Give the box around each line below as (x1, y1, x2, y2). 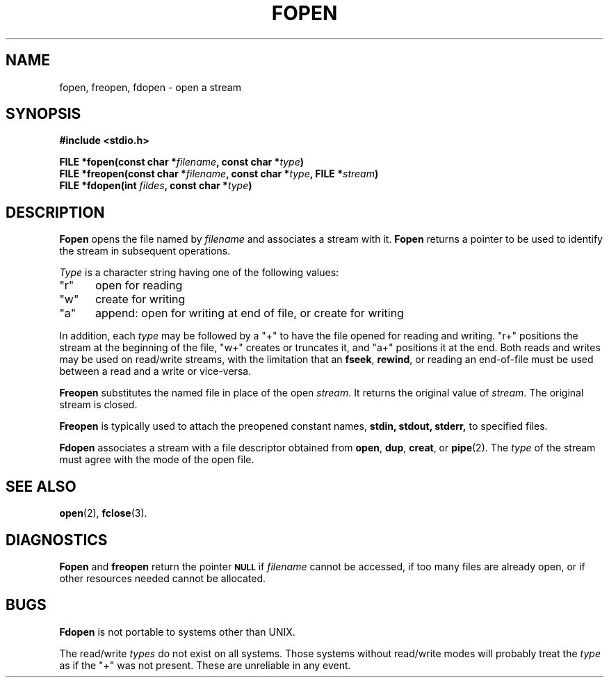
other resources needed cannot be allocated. (59, 572, 266, 584)
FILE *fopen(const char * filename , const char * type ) (59, 156, 304, 168)
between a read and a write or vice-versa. (59, 365, 252, 378)
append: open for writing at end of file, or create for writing (95, 306, 404, 321)
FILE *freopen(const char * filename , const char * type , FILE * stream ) (59, 168, 379, 180)
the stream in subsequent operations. (59, 245, 231, 257)
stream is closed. (59, 399, 138, 411)
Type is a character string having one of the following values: (59, 266, 339, 279)
